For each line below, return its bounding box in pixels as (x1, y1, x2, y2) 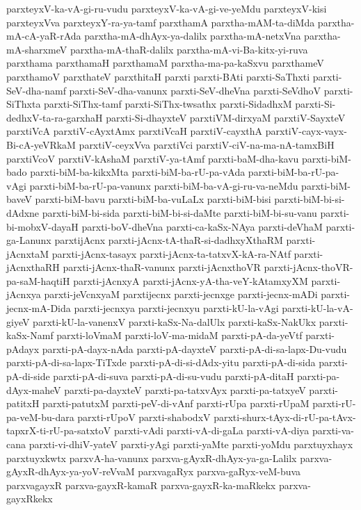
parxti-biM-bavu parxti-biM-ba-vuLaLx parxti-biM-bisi (35, 192, 271, 206)
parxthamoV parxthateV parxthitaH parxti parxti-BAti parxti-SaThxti (6, 69, 310, 83)
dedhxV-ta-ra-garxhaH (6, 110, 103, 124)
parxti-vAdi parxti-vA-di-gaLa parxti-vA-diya (113, 423, 310, 438)
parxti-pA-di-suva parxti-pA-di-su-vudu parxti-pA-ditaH (53, 369, 294, 384)
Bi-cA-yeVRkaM (6, 137, 76, 151)
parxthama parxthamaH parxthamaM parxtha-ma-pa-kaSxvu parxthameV (6, 56, 324, 70)
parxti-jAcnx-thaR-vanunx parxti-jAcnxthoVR (63, 260, 261, 274)
